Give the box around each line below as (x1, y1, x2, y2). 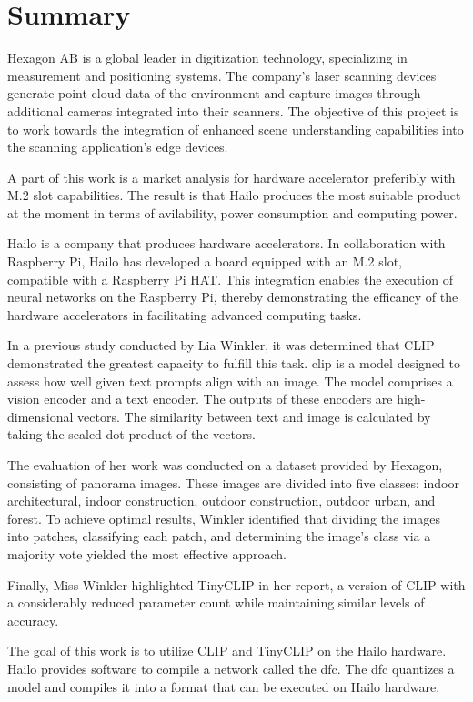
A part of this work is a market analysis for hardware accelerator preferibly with (7, 167, 456, 186)
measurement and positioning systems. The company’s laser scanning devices (7, 65, 437, 85)
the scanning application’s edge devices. (7, 137, 228, 156)
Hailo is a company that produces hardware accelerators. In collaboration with (7, 234, 446, 253)
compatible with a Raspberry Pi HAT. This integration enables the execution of (7, 269, 453, 288)
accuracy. (7, 610, 59, 629)
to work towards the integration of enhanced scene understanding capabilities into (7, 119, 464, 138)
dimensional (7, 406, 74, 426)
